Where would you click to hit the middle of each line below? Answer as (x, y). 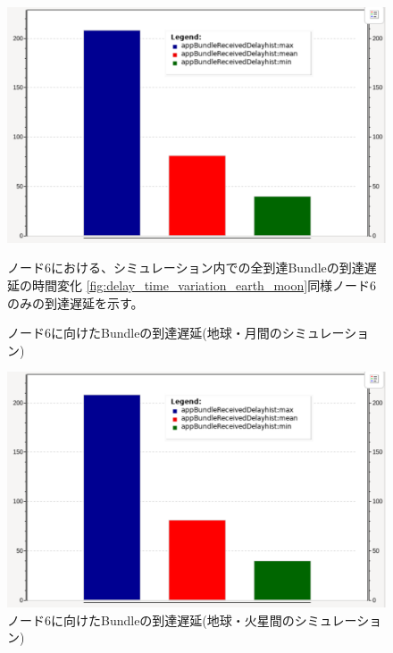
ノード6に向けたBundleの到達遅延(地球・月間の (145, 333)
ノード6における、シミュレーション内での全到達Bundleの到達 (186, 268)
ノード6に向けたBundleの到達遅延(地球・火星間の (151, 620)
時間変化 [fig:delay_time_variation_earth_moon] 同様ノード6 (204, 285)
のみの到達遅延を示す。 (75, 302)
